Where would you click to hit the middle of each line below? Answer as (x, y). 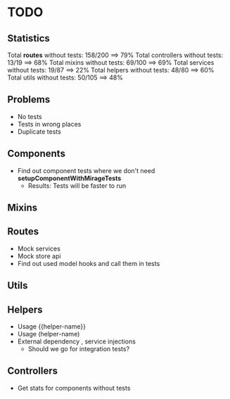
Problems (29, 100)
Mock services (39, 248)
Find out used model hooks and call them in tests (89, 263)
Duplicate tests (39, 132)
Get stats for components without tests (74, 388)
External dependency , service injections (76, 341)
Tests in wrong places (49, 124)
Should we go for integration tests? (79, 349)
